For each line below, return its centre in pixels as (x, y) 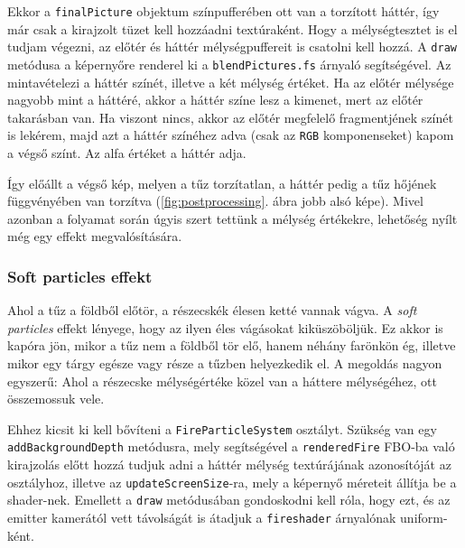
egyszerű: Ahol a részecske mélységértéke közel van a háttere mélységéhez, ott (223, 381)
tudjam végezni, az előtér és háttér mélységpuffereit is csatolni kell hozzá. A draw (232, 46)
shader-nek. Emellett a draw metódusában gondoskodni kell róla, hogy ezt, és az (229, 500)
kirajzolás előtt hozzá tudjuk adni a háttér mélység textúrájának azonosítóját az (229, 464)
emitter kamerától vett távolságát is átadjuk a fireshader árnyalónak (202, 517)
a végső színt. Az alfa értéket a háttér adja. (127, 153)
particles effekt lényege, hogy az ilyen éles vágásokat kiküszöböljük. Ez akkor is (225, 327)
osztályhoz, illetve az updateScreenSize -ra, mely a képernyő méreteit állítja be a (232, 482)
